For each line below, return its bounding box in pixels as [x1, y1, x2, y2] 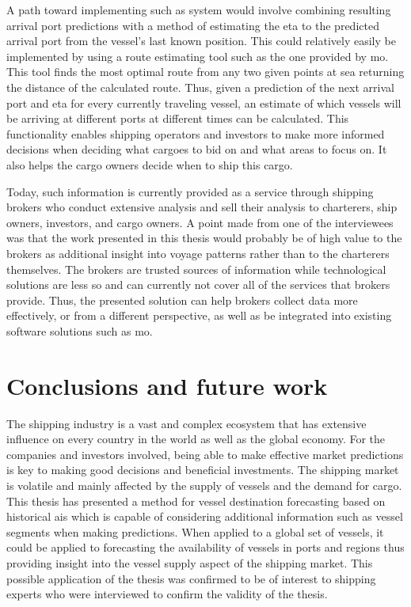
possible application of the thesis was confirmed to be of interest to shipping [6, 570, 376, 586]
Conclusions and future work [6, 369, 328, 401]
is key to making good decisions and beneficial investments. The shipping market [6, 461, 399, 478]
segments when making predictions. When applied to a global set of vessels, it [6, 523, 384, 540]
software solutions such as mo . [6, 322, 153, 339]
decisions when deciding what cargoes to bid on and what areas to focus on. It [6, 141, 387, 157]
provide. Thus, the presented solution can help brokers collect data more [6, 291, 358, 308]
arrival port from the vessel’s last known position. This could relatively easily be [6, 32, 396, 49]
